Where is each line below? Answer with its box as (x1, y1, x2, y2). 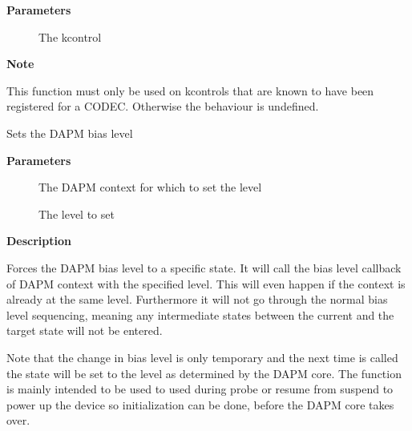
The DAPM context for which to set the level (38, 179, 262, 195)
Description (6, 232, 72, 249)
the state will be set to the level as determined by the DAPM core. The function (6, 365, 402, 381)
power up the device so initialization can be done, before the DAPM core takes (6, 396, 394, 413)
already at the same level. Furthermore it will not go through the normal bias (6, 291, 388, 308)
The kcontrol (38, 28, 102, 45)
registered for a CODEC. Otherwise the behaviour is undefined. (6, 98, 319, 115)
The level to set (38, 205, 115, 222)
